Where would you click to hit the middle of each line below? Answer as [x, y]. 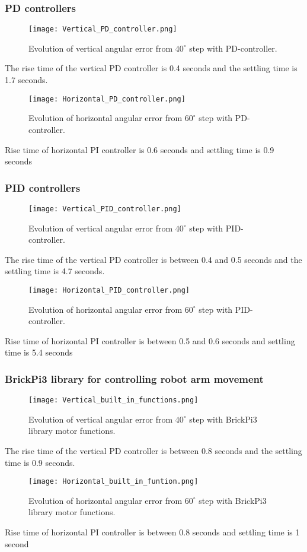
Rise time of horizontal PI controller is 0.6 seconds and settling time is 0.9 [140, 149]
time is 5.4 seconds [39, 352]
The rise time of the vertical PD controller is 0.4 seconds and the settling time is [151, 68]
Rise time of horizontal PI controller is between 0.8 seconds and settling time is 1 [152, 532]
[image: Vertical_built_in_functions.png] [113, 400]
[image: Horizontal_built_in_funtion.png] [113, 482]
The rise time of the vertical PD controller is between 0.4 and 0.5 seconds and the [153, 259]
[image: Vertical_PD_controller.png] [103, 29]
